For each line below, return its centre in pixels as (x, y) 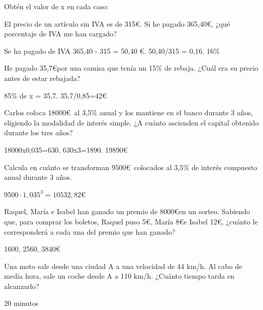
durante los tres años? (39, 132)
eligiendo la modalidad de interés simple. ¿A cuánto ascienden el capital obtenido (131, 122)
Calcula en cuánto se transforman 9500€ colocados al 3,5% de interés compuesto (131, 167)
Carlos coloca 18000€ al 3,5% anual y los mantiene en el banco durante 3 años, (129, 112)
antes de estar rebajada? (42, 78)
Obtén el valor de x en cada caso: (56, 6)
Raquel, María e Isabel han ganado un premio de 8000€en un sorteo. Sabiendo (127, 211)
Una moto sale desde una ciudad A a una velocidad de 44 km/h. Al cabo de (123, 266)
